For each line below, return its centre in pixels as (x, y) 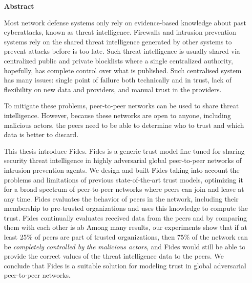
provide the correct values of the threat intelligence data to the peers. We (114, 256)
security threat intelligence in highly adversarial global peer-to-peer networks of (123, 160)
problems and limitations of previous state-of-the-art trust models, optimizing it (124, 179)
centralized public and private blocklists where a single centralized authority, (119, 60)
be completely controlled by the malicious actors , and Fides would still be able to (125, 246)
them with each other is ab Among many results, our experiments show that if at (126, 227)
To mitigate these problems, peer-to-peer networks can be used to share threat (121, 106)
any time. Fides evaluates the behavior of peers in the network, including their (121, 198)
